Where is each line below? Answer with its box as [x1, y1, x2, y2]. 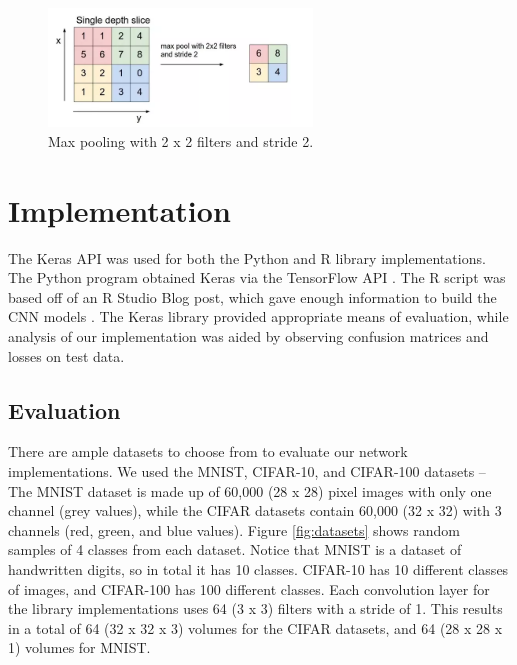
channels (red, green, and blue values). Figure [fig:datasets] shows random [8, 519, 460, 540]
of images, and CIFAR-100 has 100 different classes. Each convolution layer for [8, 578, 490, 599]
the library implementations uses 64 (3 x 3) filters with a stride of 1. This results [8, 598, 503, 619]
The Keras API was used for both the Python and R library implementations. [8, 247, 486, 268]
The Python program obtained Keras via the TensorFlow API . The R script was [8, 267, 506, 288]
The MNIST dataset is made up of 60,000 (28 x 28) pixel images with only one [8, 480, 492, 501]
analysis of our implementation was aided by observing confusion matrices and [8, 326, 489, 346]
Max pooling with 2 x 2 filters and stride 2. [48, 130, 314, 151]
